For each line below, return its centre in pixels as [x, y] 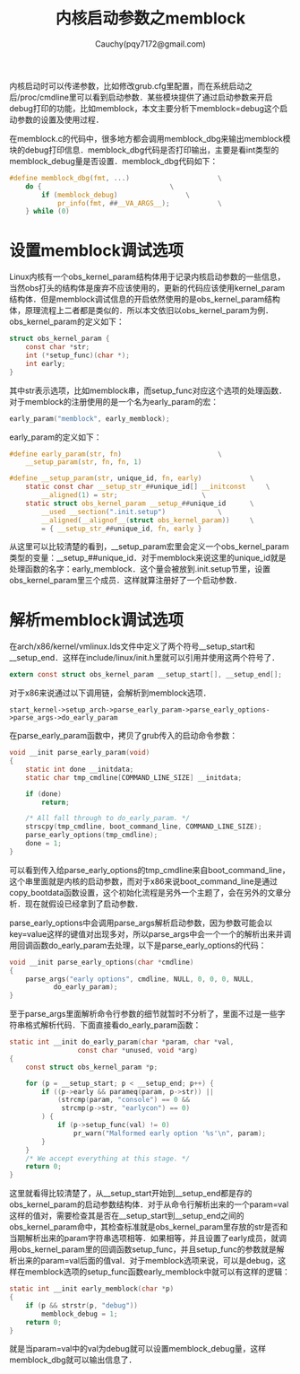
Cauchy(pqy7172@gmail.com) [150, 44]
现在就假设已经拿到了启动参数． [84, 904]
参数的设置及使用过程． [60, 119]
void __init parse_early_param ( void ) [80, 753]
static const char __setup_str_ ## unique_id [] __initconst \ [148, 487]
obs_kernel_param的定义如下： [67, 322]
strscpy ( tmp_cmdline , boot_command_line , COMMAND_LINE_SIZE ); [144, 827]
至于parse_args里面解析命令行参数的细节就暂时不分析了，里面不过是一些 [143, 1014]
